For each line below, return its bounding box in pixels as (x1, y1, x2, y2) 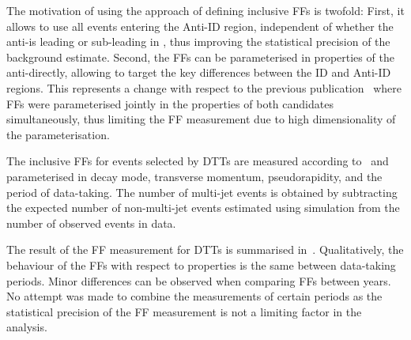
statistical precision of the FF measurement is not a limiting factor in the (6, 303, 362, 319)
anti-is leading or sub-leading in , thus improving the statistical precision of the (6, 33, 390, 50)
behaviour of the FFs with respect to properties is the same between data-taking (6, 256, 396, 273)
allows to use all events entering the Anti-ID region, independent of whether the (6, 17, 394, 34)
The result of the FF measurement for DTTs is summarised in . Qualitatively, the (6, 241, 404, 258)
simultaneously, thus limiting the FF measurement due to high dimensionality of (6, 111, 396, 127)
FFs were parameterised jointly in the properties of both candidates (6, 95, 334, 111)
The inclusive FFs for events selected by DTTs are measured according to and (6, 153, 389, 169)
